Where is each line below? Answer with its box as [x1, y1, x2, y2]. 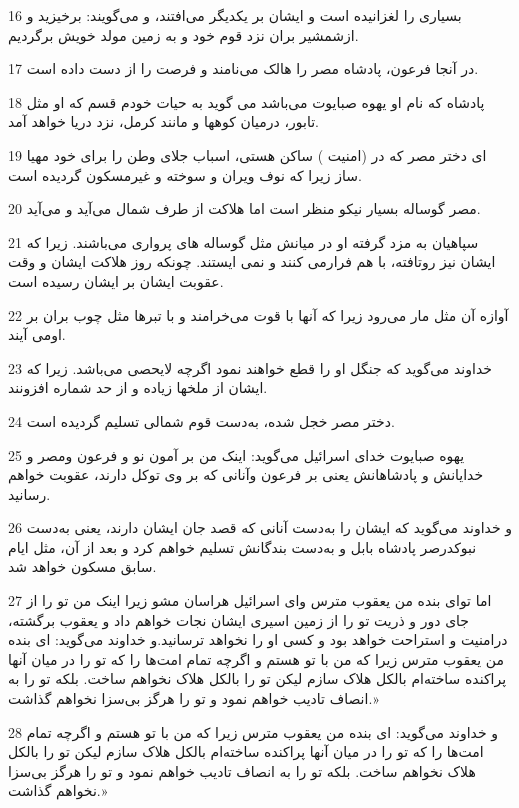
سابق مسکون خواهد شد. [8, 556, 157, 577]
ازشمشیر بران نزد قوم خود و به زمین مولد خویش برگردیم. [8, 24, 359, 45]
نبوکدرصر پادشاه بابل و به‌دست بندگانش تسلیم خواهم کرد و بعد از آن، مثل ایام [8, 536, 477, 557]
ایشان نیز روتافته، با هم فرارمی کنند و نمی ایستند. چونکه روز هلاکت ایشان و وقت [8, 251, 496, 272]
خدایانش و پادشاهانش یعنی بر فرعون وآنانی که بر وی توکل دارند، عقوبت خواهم [8, 464, 484, 485]
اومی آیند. [8, 324, 66, 345]
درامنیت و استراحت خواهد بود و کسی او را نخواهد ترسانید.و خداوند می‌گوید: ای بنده [8, 629, 508, 650]
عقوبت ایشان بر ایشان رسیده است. [8, 270, 224, 291]
